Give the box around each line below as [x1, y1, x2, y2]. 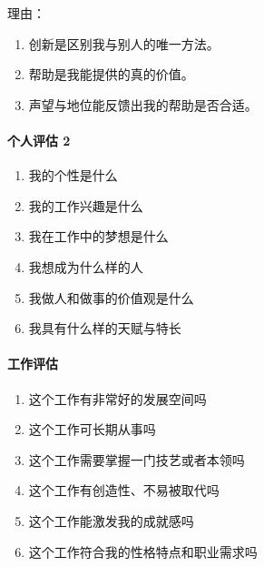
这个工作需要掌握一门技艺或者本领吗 [28, 450, 245, 469]
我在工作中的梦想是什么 [28, 227, 169, 246]
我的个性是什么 [28, 166, 118, 185]
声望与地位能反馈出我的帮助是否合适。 [28, 95, 258, 114]
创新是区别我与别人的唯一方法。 [28, 34, 220, 53]
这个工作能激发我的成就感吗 [28, 511, 194, 530]
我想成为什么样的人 [28, 257, 143, 276]
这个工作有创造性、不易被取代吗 [28, 481, 220, 500]
